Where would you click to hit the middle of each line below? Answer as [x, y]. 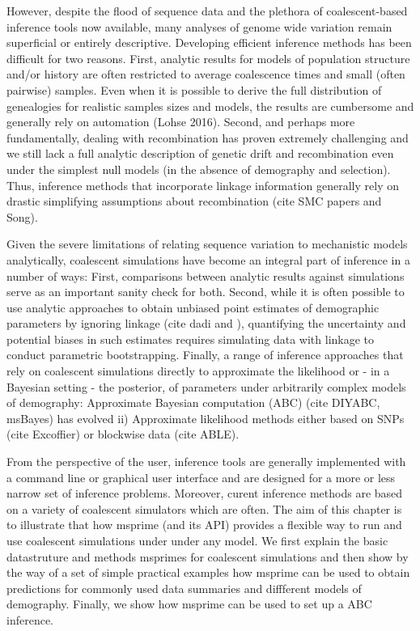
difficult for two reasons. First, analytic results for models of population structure [208, 58]
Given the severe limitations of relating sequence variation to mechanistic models [207, 244]
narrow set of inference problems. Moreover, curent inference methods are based [205, 493]
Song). [22, 216]
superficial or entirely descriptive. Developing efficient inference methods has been [209, 42]
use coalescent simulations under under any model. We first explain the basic [197, 540]
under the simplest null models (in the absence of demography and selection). [199, 169]
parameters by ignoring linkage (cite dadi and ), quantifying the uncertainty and [206, 323]
